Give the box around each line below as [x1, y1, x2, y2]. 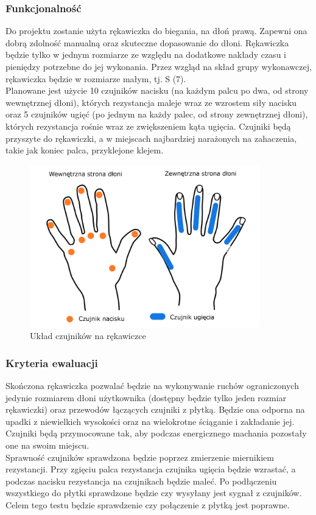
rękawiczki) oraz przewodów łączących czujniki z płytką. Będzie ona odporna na [5, 403, 305, 416]
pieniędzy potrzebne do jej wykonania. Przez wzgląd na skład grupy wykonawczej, [5, 60, 312, 72]
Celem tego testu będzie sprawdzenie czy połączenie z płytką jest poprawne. [5, 498, 290, 511]
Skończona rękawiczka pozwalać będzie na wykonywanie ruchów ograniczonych [5, 379, 299, 391]
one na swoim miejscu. [5, 438, 90, 451]
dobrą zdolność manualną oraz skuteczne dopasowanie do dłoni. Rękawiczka [5, 36, 289, 49]
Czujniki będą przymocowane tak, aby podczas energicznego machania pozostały [5, 427, 307, 440]
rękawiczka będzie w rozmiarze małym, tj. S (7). [5, 72, 186, 85]
